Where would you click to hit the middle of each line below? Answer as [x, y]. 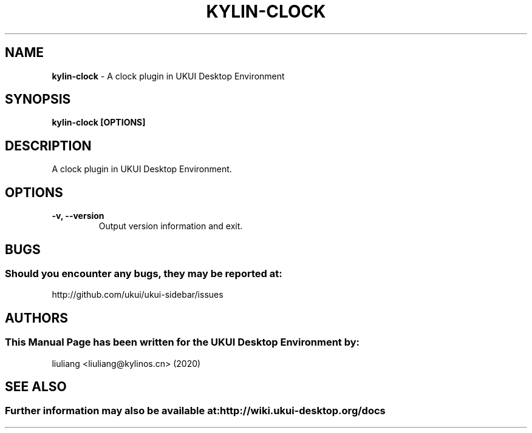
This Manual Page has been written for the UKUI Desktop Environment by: [182, 342]
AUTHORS [37, 318]
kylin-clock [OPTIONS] [99, 123]
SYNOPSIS [38, 99]
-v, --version [78, 216]
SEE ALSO [36, 386]
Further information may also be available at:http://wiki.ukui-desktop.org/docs [195, 411]
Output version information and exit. [171, 226]
